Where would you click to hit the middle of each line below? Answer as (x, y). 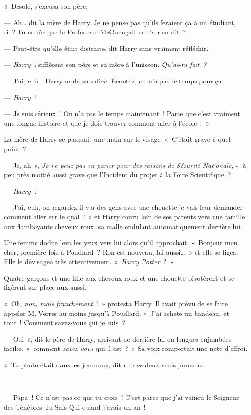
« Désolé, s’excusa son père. (46, 6)
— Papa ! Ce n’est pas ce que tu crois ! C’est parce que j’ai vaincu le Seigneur (122, 397)
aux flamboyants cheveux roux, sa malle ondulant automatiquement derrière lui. (123, 226)
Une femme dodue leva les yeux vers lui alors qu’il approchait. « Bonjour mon (121, 242)
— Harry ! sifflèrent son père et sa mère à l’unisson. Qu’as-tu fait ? (105, 64)
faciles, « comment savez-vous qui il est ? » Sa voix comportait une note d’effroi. (126, 348)
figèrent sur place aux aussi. (45, 287)
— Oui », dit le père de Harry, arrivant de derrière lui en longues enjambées (118, 339)
